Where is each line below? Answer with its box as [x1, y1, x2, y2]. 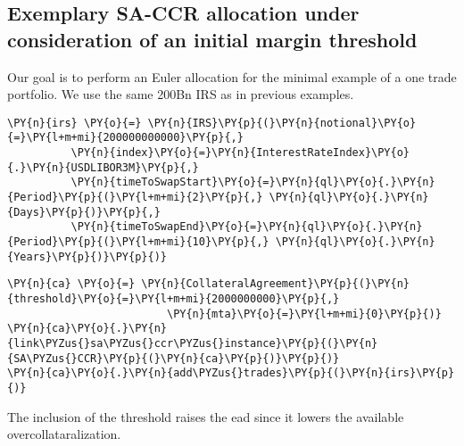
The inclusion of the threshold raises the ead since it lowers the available [7, 407, 404, 425]
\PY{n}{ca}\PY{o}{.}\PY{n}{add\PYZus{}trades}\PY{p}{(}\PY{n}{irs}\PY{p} [7, 367, 455, 380]
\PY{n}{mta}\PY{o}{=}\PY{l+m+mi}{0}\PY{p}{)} [166, 307, 442, 320]
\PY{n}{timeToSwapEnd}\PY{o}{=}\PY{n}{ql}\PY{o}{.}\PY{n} [70, 220, 423, 234]
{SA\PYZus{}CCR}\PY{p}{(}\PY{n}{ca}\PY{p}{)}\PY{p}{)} [7, 351, 340, 365]
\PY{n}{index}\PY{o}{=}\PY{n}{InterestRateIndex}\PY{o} [70, 146, 410, 160]
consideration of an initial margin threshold [7, 25, 418, 53]
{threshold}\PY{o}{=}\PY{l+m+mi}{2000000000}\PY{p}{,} [7, 293, 340, 305]
